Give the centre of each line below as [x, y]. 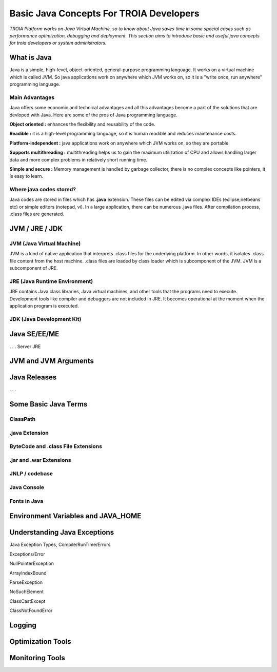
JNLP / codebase [31, 474]
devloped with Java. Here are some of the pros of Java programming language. [94, 115]
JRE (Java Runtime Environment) [51, 281]
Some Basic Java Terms [48, 404]
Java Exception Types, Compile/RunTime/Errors [60, 545]
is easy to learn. [26, 176]
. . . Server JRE [25, 347]
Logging [23, 625]
